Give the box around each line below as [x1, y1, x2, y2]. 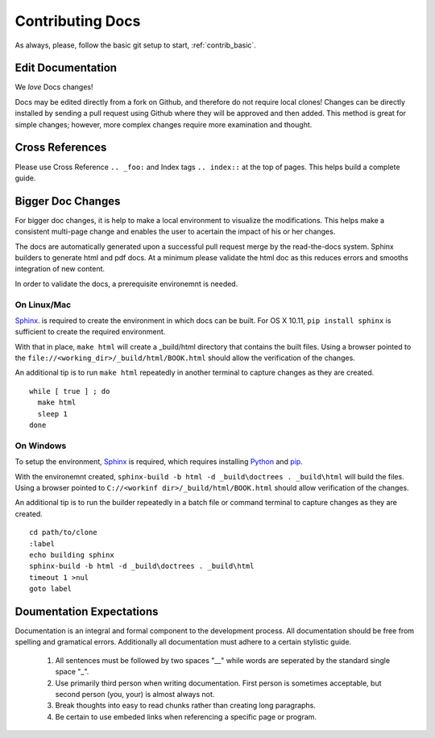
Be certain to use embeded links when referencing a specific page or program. [55, 711, 317, 721]
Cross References [14, 141, 107, 155]
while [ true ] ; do [29, 387, 110, 396]
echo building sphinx [29, 550, 114, 559]
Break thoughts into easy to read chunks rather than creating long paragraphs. [55, 701, 316, 711]
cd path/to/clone [29, 528, 97, 537]
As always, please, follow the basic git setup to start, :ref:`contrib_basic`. [14, 40, 257, 50]
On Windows [14, 440, 67, 451]
